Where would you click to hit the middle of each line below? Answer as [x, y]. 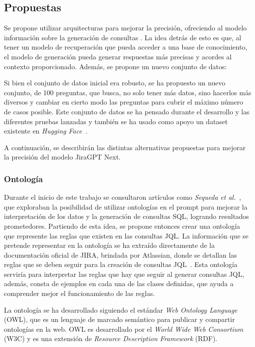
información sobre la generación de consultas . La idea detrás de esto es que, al [123, 37]
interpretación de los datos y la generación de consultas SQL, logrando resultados [127, 216]
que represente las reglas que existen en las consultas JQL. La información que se [126, 235]
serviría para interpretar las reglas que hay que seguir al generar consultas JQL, [124, 274]
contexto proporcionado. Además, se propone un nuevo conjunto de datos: [115, 66]
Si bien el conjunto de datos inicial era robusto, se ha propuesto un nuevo [115, 83]
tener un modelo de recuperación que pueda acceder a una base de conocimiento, [126, 47]
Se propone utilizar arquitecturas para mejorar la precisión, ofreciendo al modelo [126, 28]
